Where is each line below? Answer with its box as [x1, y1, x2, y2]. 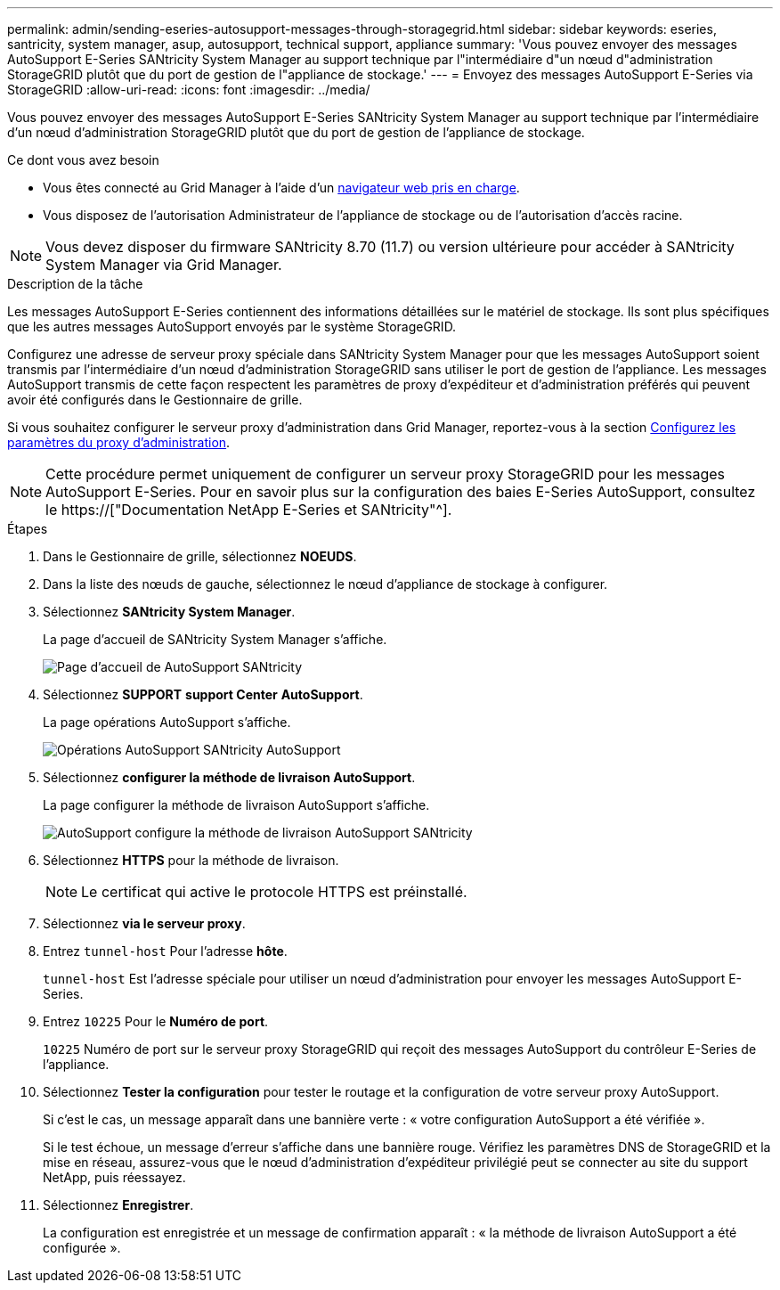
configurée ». [43, 1240, 121, 1255]
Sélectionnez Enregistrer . [43, 1197, 194, 1212]
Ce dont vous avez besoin [7, 152, 159, 167]
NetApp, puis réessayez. [43, 1170, 186, 1185]
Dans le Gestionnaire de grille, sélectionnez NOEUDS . [43, 549, 357, 564]
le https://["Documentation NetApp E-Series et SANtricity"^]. [45, 501, 452, 518]
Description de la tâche [7, 276, 143, 291]
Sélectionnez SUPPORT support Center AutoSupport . [43, 687, 363, 702]
